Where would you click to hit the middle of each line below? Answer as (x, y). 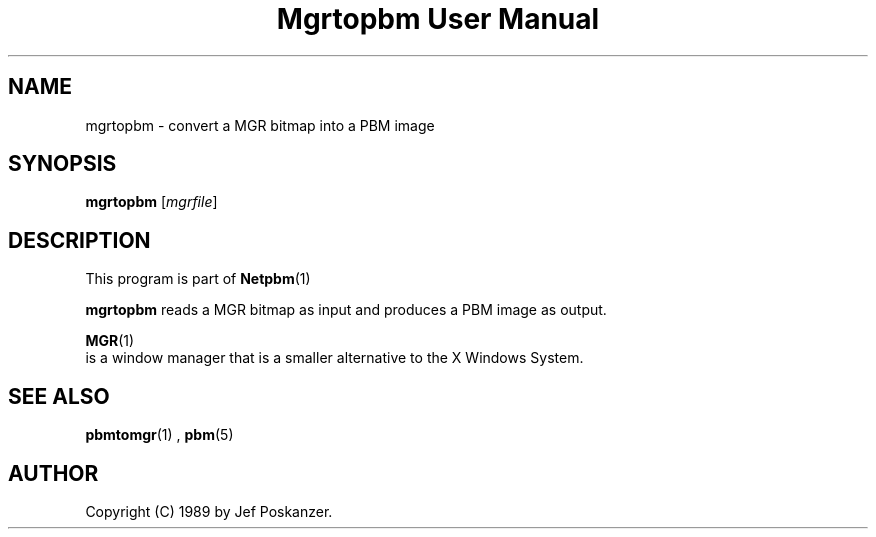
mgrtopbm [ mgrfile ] (151, 202)
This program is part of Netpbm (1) (198, 279)
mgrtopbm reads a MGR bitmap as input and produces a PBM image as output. (346, 310)
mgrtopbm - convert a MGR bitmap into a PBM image (260, 125)
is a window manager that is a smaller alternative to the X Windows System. (334, 358)
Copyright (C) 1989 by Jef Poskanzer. (209, 511)
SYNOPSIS (62, 164)
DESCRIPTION (79, 240)
